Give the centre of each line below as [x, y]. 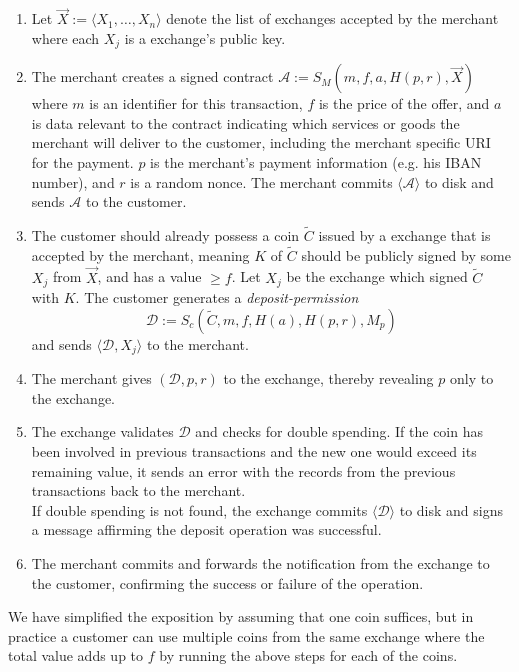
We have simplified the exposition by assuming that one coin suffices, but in [241, 616]
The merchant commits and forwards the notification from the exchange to [260, 562]
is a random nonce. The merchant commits [261, 181]
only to [471, 378]
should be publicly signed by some [406, 254]
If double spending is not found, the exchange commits [199, 509]
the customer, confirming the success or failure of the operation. [227, 582]
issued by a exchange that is [404, 235]
